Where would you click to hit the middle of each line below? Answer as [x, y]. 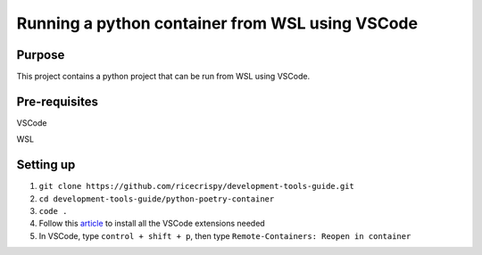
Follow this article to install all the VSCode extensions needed [152, 224]
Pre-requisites [57, 101]
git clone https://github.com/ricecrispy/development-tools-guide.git [196, 186]
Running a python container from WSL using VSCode [217, 23]
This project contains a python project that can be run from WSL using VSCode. [163, 77]
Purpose [41, 55]
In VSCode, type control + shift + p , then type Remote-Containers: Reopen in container [225, 235]
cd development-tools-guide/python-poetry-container [157, 199]
